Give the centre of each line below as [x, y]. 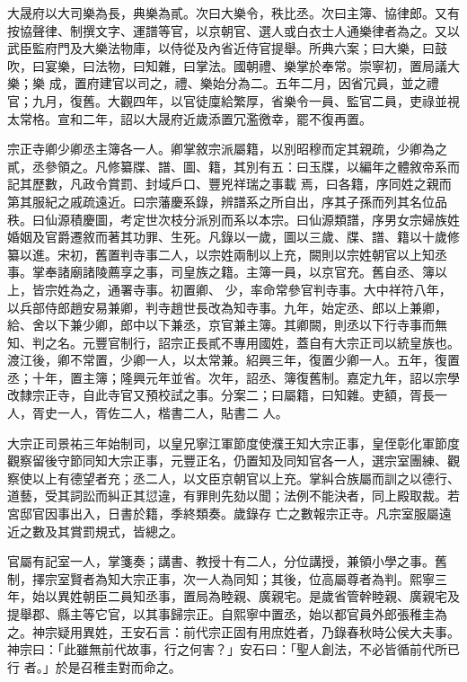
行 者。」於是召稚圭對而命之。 [94, 666]
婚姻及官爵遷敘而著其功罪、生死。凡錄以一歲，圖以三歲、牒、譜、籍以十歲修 [233, 237]
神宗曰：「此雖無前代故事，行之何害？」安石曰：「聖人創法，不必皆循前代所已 [233, 649]
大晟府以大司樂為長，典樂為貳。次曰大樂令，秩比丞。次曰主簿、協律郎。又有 [233, 13]
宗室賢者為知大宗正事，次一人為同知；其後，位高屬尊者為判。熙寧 [239, 578]
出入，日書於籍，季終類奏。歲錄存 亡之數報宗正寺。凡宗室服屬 [254, 514]
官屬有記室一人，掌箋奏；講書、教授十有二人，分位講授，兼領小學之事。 [221, 561]
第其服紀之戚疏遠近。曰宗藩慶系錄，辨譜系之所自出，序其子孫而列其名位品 [227, 201]
